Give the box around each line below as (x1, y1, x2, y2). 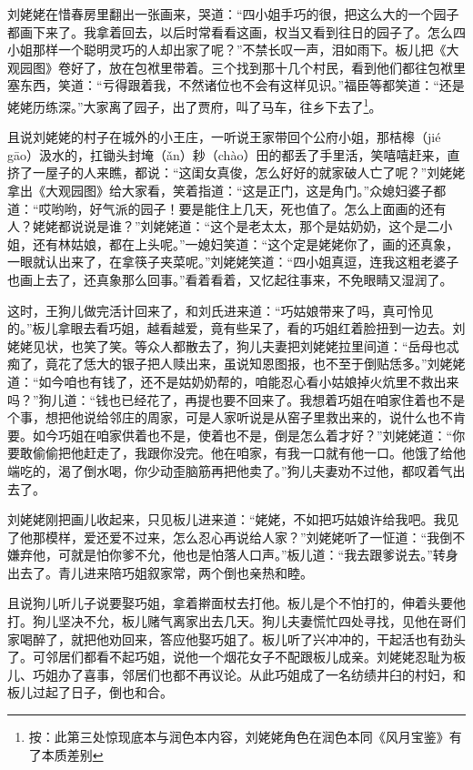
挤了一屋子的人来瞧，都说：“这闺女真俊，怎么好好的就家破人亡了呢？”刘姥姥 (7, 163, 466, 182)
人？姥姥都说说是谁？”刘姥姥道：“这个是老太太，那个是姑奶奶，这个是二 (7, 217, 440, 236)
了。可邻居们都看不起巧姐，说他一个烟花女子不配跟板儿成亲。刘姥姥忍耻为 (7, 647, 453, 666)
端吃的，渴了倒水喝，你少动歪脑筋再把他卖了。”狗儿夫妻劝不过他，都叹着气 (7, 461, 453, 480)
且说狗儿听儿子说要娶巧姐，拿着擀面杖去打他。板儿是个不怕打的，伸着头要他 (7, 593, 466, 613)
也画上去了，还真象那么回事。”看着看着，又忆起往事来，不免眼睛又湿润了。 (7, 269, 453, 289)
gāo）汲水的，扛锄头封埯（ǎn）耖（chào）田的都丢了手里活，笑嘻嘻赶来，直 (7, 145, 460, 164)
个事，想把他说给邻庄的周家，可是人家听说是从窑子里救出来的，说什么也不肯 (7, 408, 466, 427)
